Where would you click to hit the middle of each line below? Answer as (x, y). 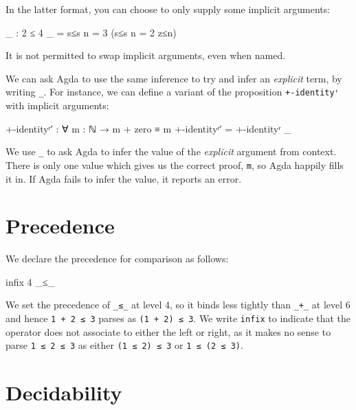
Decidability (64, 392)
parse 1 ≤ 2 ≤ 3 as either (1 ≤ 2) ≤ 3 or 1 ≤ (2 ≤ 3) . (124, 345)
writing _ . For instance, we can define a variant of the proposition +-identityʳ (173, 92)
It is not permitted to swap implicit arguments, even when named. (146, 55)
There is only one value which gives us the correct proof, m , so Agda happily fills (175, 164)
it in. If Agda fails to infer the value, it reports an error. (124, 178)
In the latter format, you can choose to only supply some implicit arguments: (168, 9)
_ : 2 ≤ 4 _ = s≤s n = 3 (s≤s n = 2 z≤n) (91, 32)
